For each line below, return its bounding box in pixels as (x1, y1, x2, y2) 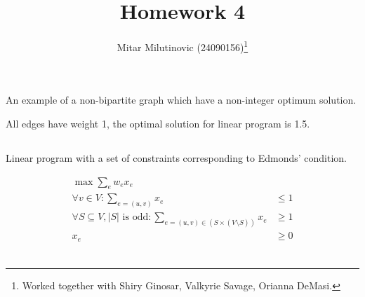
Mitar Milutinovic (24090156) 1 (117, 38, 248, 54)
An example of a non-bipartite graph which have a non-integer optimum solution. (6, 92, 357, 107)
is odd (122, 212, 149, 223)
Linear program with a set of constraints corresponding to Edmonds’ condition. (6, 150, 347, 165)
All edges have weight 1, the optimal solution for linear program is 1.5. (6, 116, 310, 130)
